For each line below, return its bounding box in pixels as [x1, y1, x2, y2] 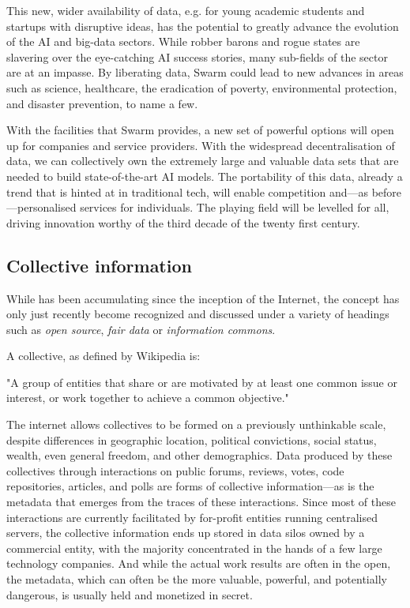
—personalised [6, 199, 77, 216]
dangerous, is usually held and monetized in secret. [6, 586, 253, 602]
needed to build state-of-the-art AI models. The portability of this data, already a [6, 167, 403, 184]
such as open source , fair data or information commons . [6, 321, 276, 337]
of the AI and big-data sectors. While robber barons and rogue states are [6, 33, 360, 50]
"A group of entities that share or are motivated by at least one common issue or [6, 373, 397, 390]
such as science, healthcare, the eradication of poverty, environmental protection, [6, 79, 397, 96]
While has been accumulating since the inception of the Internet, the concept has [6, 290, 400, 306]
